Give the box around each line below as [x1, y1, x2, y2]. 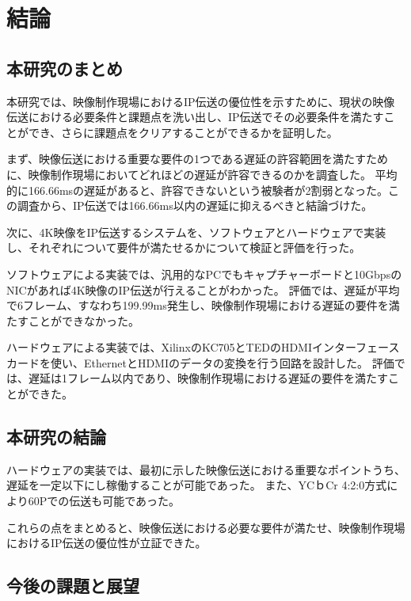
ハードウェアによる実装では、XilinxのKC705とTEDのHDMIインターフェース [6, 339, 400, 356]
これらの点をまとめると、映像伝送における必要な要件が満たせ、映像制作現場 [6, 519, 405, 535]
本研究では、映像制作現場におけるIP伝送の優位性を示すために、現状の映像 [6, 93, 395, 109]
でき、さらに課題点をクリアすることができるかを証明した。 [28, 124, 338, 140]
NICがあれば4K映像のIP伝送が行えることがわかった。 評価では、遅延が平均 [6, 281, 400, 298]
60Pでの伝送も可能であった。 [28, 493, 181, 509]
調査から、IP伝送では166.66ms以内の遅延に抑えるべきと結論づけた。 [17, 197, 373, 214]
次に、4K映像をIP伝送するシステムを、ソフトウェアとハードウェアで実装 [6, 223, 386, 240]
